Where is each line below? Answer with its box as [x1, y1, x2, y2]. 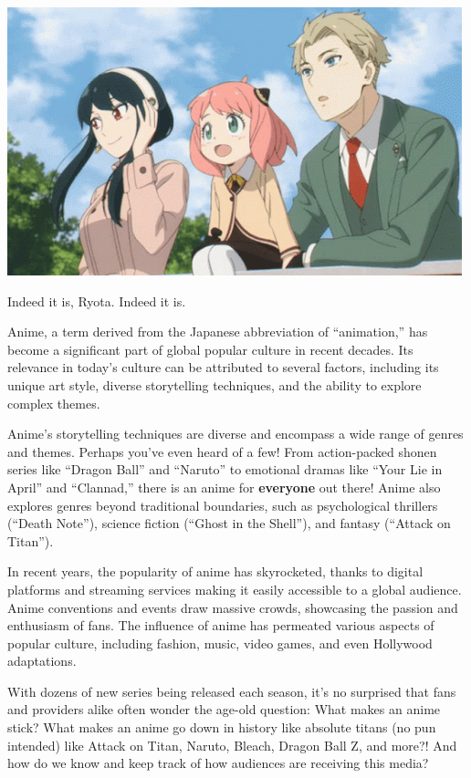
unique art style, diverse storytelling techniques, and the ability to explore [7, 375, 422, 394]
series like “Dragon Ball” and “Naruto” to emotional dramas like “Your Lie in [7, 460, 443, 479]
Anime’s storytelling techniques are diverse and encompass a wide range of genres [7, 424, 464, 443]
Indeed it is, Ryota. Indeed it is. [7, 291, 186, 310]
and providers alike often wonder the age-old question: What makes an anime [7, 700, 441, 719]
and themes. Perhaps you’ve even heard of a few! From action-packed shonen [7, 441, 437, 461]
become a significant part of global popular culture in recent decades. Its [7, 339, 413, 358]
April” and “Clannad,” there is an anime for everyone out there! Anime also [7, 477, 441, 496]
